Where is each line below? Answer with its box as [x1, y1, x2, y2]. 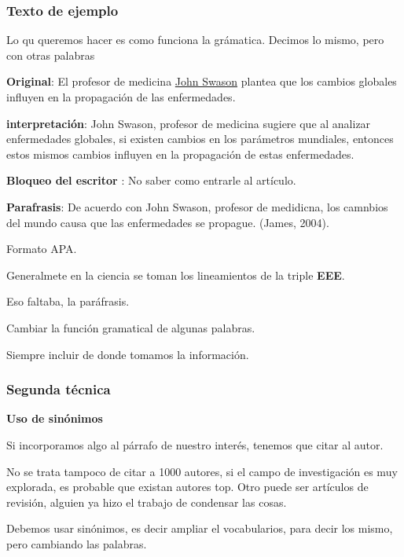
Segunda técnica [6, 379, 111, 399]
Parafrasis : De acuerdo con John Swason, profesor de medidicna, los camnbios [6, 198, 388, 214]
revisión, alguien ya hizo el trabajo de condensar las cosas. [6, 493, 287, 510]
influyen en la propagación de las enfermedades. [6, 89, 236, 104]
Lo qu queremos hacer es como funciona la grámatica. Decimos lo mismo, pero [6, 31, 384, 48]
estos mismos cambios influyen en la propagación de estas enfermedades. [6, 145, 354, 162]
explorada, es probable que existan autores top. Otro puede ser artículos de [6, 478, 369, 495]
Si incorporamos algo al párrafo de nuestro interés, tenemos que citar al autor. [6, 436, 384, 453]
